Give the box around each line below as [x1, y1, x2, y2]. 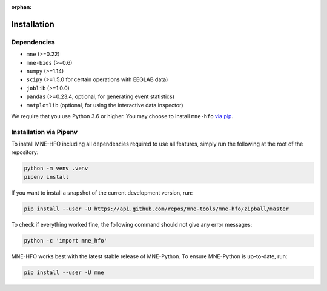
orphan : [11, 4, 32, 10]
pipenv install [24, 173, 69, 180]
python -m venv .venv [24, 165, 88, 172]
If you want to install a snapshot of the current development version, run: [11, 189, 193, 196]
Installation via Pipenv [11, 127, 78, 136]
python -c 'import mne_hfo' [24, 237, 107, 244]
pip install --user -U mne [24, 269, 104, 276]
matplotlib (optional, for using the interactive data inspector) [26, 101, 184, 109]
